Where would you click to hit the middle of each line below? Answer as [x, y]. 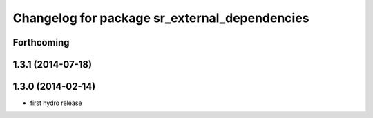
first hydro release [56, 103]
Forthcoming [41, 42]
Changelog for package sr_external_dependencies [161, 18]
